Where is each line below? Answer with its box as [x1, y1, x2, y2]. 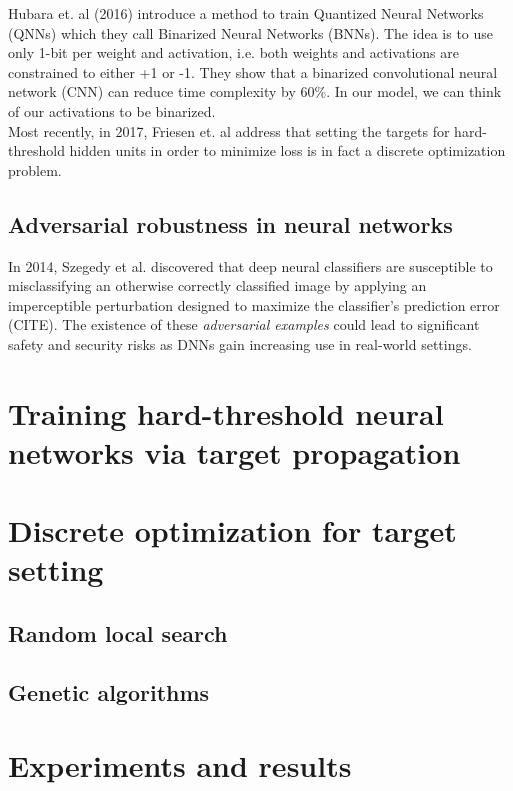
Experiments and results [8, 745, 352, 786]
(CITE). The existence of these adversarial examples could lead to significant [8, 314, 480, 335]
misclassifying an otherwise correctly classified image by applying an [8, 275, 427, 296]
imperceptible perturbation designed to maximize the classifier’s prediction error [8, 294, 500, 315]
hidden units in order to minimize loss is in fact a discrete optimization [69, 140, 506, 161]
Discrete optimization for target [8, 510, 457, 551]
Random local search [8, 618, 228, 649]
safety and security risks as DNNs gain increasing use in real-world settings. [8, 333, 472, 354]
